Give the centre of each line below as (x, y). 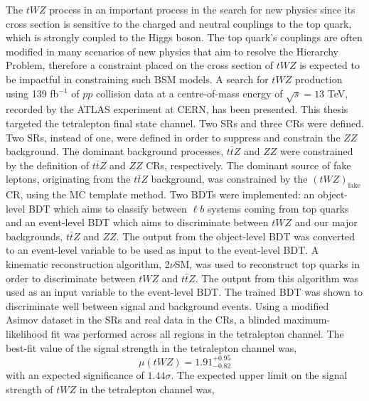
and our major (326, 222)
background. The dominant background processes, (115, 151)
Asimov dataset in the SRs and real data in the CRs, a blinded (143, 320)
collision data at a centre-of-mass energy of (189, 93)
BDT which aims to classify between (107, 208)
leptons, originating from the (68, 179)
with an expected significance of (75, 375)
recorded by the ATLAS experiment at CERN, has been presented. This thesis (177, 109)
